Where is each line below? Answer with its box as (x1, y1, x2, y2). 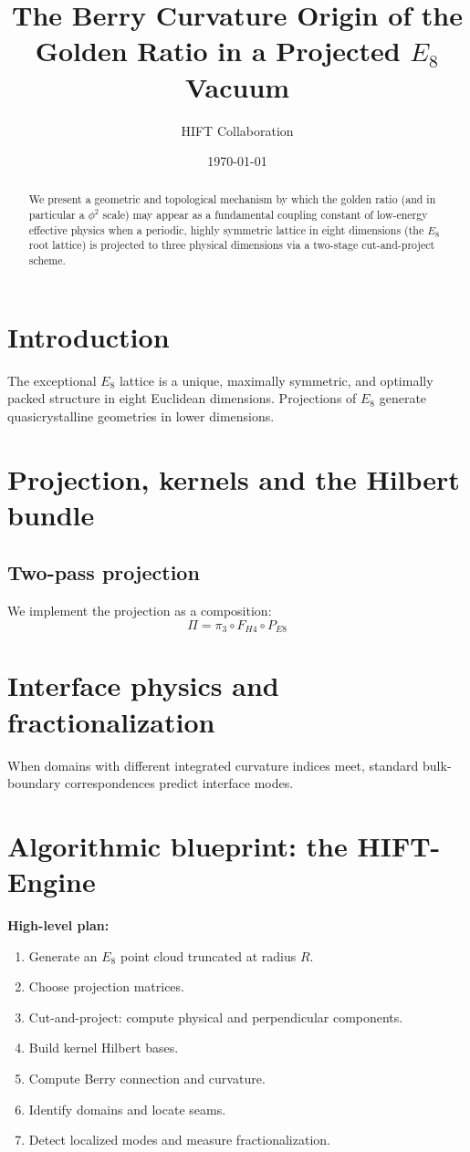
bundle (7, 495, 95, 533)
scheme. (28, 253, 66, 268)
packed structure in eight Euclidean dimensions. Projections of (7, 389, 357, 408)
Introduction (7, 317, 170, 355)
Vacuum (184, 67, 290, 105)
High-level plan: (7, 916, 110, 935)
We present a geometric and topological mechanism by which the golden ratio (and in (28, 192, 436, 207)
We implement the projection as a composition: (7, 601, 272, 620)
